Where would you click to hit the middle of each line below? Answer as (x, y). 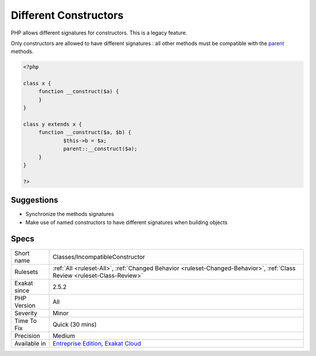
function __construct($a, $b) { (85, 132)
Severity (26, 313)
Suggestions (35, 200)
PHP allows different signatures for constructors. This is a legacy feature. (99, 33)
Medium (64, 336)
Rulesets (26, 272)
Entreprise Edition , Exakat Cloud (97, 343)
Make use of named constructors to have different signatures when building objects (126, 222)
